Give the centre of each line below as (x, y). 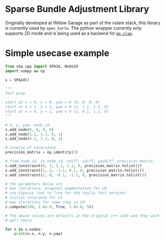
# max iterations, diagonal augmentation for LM (56, 189)
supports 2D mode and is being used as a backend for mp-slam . (69, 33)
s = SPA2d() (17, 80)
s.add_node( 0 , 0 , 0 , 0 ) (30, 129)
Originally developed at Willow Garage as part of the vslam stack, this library (83, 23)
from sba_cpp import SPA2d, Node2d (42, 66)
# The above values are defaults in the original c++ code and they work (82, 216)
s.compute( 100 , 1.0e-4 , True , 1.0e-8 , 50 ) (49, 207)
